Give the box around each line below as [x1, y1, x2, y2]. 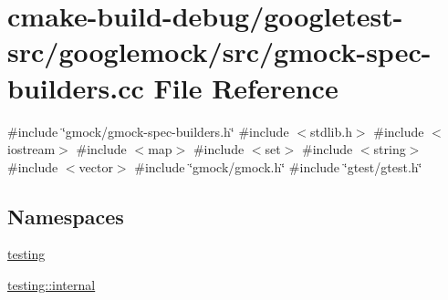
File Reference [153, 68, 339, 106]
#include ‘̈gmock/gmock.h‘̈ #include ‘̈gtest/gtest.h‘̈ [134, 157, 422, 176]
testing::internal [7, 275, 96, 295]
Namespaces [7, 202, 124, 230]
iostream [7, 140, 56, 159]
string [373, 140, 406, 159]
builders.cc [7, 68, 144, 106]
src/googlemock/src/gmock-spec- [7, 33, 432, 70]
